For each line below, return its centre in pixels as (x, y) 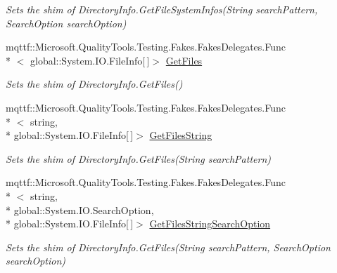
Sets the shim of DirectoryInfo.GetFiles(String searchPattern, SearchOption (168, 247)
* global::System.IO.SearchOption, (80, 209)
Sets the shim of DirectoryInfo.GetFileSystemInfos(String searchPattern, (162, 9)
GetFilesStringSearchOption (210, 224)
